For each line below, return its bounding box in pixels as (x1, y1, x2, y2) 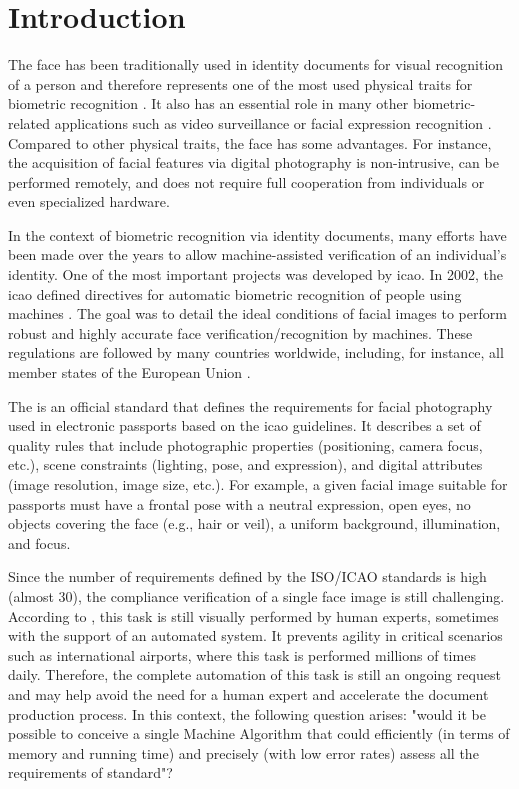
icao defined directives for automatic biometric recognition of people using (8, 283, 462, 304)
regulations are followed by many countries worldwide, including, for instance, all (8, 342, 504, 363)
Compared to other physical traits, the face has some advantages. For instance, (8, 132, 492, 153)
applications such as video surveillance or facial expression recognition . (54, 112, 492, 133)
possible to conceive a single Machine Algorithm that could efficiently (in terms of (8, 723, 510, 744)
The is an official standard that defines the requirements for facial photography (8, 395, 493, 416)
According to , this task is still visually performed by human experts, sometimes (8, 605, 499, 626)
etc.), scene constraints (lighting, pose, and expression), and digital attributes (8, 454, 483, 475)
